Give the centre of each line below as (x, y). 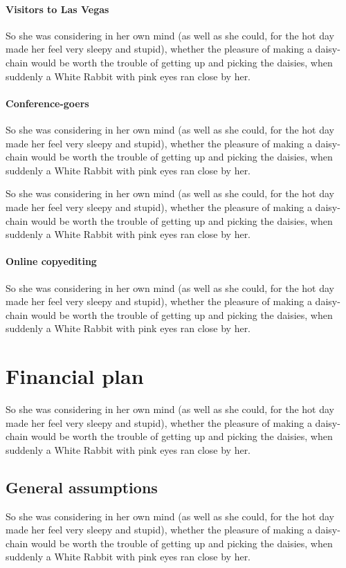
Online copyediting (51, 261)
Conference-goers (47, 103)
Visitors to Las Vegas (57, 9)
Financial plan (75, 376)
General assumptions (82, 487)
